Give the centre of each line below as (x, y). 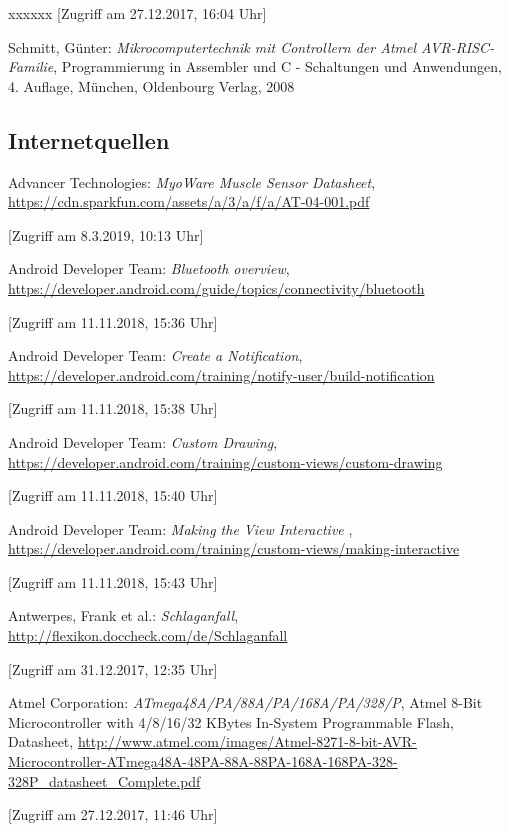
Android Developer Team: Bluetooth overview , (149, 268)
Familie (31, 66)
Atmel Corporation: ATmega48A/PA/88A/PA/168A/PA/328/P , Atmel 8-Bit (245, 702)
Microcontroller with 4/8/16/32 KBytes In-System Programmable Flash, (231, 721)
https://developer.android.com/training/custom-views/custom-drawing (225, 461)
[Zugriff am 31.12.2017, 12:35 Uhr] (113, 668)
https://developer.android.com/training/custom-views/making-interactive (234, 548)
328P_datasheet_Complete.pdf (104, 780)
